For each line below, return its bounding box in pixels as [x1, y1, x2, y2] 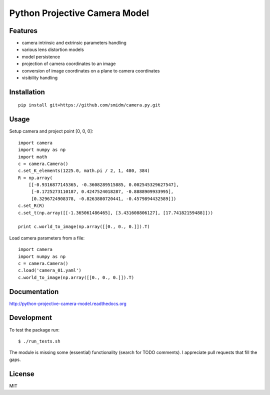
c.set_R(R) [18, 203, 45, 208]
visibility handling [21, 75, 58, 81]
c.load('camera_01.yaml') [18, 267, 82, 273]
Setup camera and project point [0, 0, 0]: [9, 128, 93, 134]
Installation [9, 87, 45, 96]
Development [9, 313, 52, 322]
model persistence [21, 53, 60, 59]
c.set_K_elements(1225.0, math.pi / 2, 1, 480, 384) [18, 168, 150, 173]
